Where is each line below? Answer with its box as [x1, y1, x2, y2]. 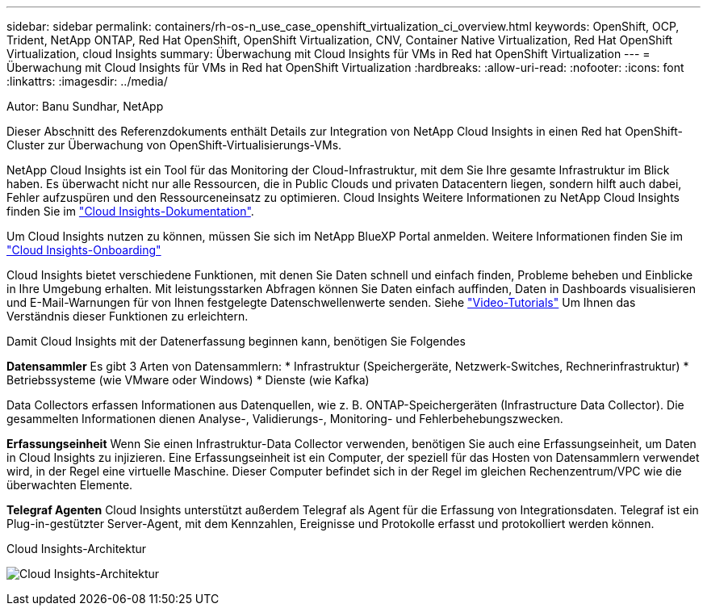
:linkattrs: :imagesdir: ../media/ [6, 74, 168, 88]
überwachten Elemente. [6, 478, 133, 492]
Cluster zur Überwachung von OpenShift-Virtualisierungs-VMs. [6, 138, 342, 152]
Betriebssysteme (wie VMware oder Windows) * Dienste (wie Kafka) [6, 373, 370, 387]
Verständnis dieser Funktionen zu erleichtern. [6, 309, 249, 323]
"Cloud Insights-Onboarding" [6, 243, 161, 257]
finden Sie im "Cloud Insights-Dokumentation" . [6, 204, 254, 218]
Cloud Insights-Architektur [6, 542, 147, 555]
